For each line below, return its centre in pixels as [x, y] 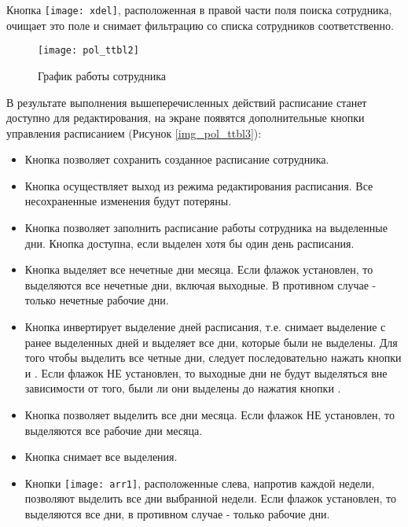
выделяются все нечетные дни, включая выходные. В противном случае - [200, 284]
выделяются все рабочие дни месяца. [114, 430]
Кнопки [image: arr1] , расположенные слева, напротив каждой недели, [200, 483]
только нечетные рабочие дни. [97, 300]
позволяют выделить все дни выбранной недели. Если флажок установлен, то [210, 498]
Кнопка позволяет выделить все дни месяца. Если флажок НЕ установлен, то [210, 415]
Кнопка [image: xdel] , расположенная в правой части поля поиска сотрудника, [199, 9]
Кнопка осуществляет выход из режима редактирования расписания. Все [199, 185]
